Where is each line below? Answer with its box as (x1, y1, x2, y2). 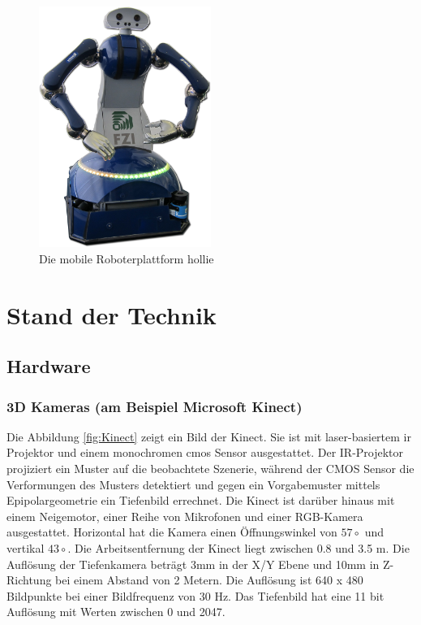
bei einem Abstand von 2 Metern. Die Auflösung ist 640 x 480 (55, 571, 363, 588)
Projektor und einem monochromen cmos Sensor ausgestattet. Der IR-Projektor (6, 444, 404, 461)
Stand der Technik (6, 297, 217, 331)
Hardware (6, 354, 91, 379)
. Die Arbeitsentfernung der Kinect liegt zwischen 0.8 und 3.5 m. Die (67, 539, 410, 556)
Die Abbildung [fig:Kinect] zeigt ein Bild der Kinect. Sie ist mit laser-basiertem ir (6, 428, 411, 445)
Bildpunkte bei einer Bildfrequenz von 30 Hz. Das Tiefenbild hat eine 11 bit (6, 587, 384, 604)
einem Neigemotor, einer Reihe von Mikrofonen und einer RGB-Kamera (6, 507, 363, 524)
